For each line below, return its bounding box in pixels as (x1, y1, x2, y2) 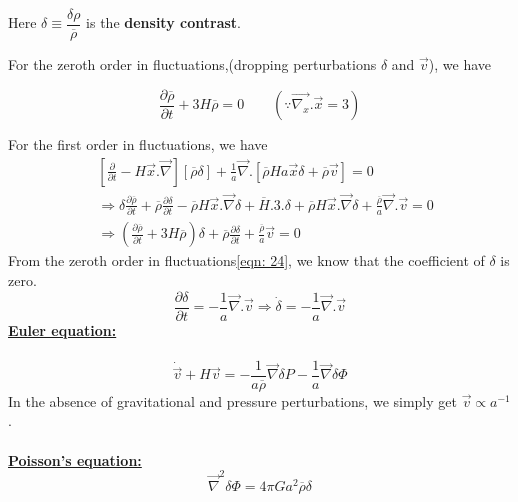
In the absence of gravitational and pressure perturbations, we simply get (8, 390, 457, 411)
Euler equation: (8, 319, 117, 340)
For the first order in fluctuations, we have (8, 134, 268, 155)
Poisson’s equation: (8, 449, 142, 470)
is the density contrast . (86, 12, 241, 33)
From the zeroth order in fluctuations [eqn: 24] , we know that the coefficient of (8, 250, 485, 271)
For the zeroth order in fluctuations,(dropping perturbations (8, 54, 377, 75)
